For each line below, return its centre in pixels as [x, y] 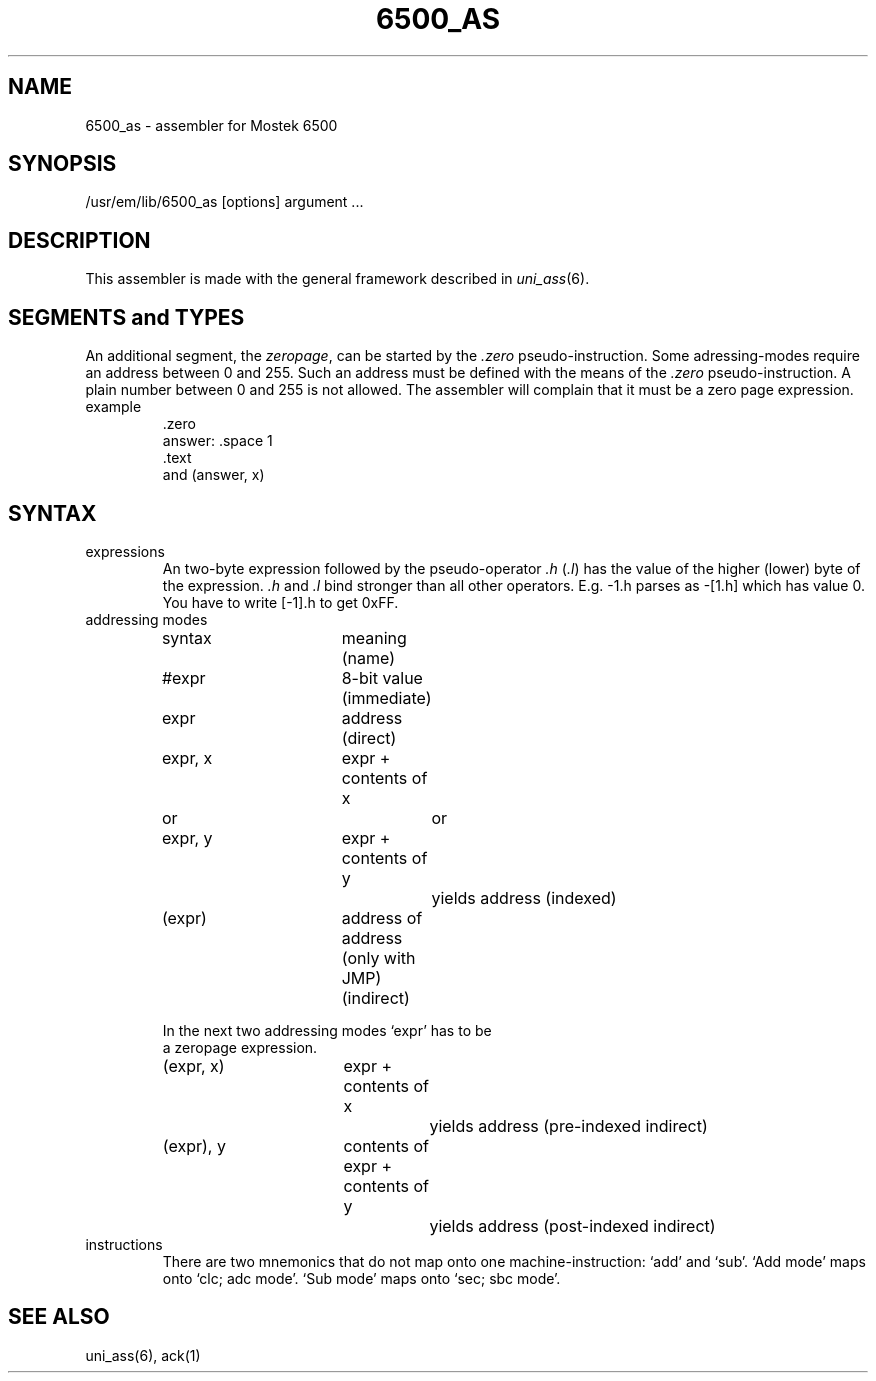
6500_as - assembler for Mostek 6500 [211, 125]
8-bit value [382, 677]
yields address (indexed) [524, 897]
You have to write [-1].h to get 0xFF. [280, 602]
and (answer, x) [213, 475]
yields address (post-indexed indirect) [572, 1225]
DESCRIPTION [79, 240]
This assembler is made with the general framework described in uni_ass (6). [337, 279]
